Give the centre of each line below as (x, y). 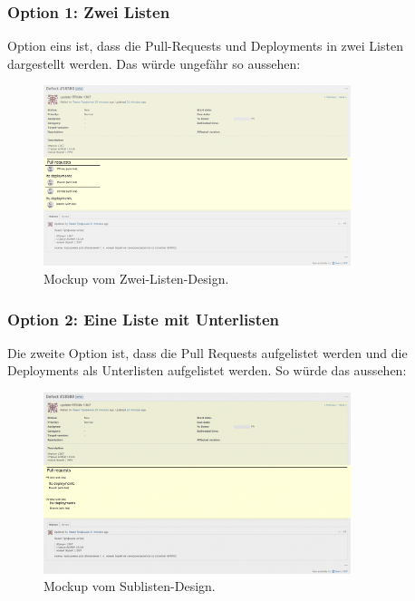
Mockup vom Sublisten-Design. (130, 586)
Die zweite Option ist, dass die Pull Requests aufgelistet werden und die (207, 352)
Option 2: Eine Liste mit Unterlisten (144, 319)
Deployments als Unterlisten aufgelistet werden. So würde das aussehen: (207, 370)
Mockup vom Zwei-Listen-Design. (136, 279)
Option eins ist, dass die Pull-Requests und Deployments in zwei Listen (205, 46)
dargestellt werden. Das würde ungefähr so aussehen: (154, 63)
